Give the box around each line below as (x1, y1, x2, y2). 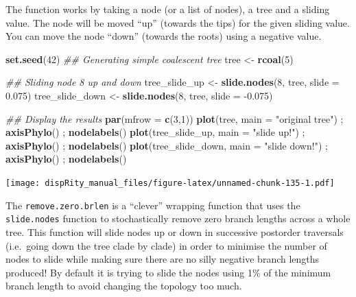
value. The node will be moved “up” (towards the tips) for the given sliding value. (5, 15, 350, 29)
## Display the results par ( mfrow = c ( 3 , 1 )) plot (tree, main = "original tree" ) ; (5, 111, 344, 126)
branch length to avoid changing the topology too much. (5, 278, 242, 293)
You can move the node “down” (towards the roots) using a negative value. (5, 29, 322, 43)
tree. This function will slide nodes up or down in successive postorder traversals (5, 224, 344, 239)
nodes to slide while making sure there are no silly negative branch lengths (5, 252, 320, 266)
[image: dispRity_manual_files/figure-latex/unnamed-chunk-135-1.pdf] (5, 178, 335, 188)
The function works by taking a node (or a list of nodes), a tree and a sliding (5, 2, 330, 16)
